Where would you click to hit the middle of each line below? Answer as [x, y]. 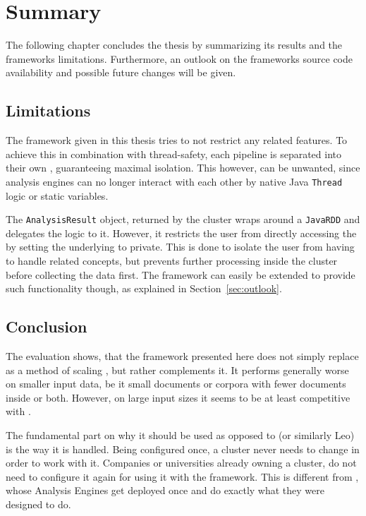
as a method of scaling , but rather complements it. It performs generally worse [177, 370]
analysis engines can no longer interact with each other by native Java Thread [174, 181]
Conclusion [47, 326]
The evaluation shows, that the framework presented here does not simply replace [182, 355]
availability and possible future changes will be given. [121, 72]
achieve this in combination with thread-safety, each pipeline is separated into [173, 154]
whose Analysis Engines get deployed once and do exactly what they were [165, 490]
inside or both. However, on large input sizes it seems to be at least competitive [178, 397]
